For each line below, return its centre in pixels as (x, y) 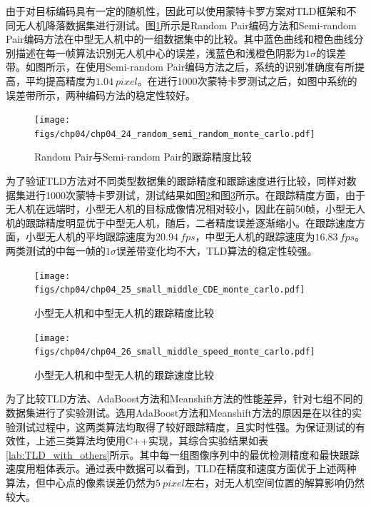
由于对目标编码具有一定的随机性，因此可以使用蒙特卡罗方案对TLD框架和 (176, 11)
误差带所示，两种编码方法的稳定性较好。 (101, 95)
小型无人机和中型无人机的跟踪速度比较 (124, 374)
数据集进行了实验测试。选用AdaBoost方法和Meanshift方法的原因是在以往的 (179, 413)
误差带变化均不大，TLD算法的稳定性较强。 (217, 251)
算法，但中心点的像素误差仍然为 (81, 482)
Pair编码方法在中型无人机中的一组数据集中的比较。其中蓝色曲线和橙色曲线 (180, 39)
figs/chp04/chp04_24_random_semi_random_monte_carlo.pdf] (175, 134)
